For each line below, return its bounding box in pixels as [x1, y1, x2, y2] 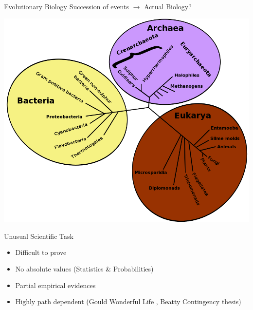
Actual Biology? [144, 1, 192, 11]
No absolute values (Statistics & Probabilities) [15, 263, 154, 273]
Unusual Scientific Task [4, 231, 73, 241]
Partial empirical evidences [15, 280, 96, 290]
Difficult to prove [15, 247, 67, 257]
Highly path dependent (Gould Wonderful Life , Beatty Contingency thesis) [15, 296, 241, 307]
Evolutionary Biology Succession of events [4, 1, 129, 11]
